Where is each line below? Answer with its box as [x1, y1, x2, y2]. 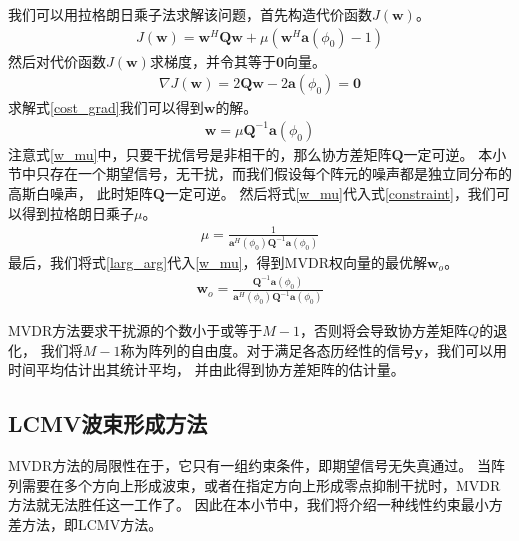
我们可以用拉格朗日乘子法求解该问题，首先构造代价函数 [8, 4, 372, 24]
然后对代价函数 [8, 50, 106, 71]
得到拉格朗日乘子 [21, 202, 134, 223]
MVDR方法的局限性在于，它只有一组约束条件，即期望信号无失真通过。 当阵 [8, 455, 505, 476]
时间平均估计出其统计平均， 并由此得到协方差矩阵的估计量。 [8, 359, 405, 380]
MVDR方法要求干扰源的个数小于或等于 [8, 320, 263, 341]
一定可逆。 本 [403, 143, 493, 164]
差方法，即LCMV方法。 [8, 514, 163, 534]
